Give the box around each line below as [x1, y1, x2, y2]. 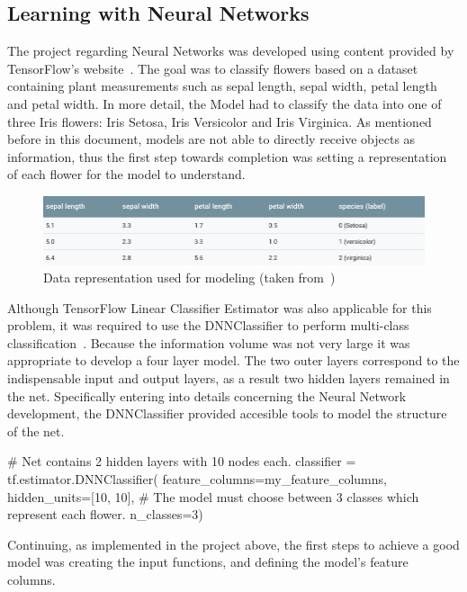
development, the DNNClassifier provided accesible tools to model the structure [7, 404, 447, 423]
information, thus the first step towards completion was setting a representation [7, 147, 447, 166]
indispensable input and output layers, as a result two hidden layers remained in [7, 369, 450, 388]
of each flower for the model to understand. [7, 165, 246, 184]
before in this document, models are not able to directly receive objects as [7, 130, 416, 148]
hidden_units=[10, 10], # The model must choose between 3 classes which [7, 487, 419, 506]
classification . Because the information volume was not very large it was [7, 333, 410, 352]
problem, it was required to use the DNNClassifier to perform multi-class [7, 316, 409, 335]
